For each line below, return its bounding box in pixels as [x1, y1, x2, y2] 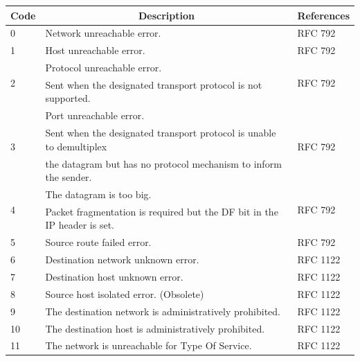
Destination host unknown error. [45, 270, 183, 283]
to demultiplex [45, 139, 107, 153]
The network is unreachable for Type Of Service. [45, 338, 252, 353]
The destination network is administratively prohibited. [45, 303, 280, 318]
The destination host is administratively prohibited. [45, 321, 265, 335]
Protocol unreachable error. [45, 60, 162, 75]
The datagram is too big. [45, 187, 152, 202]
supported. [45, 91, 91, 105]
